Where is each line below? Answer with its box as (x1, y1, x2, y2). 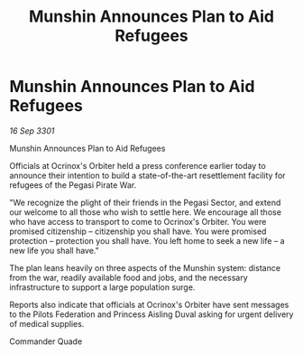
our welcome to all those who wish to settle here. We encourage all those (9, 206, 282, 218)
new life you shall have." (9, 245, 99, 256)
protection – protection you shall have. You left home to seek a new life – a (9, 235, 286, 246)
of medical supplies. (9, 318, 85, 329)
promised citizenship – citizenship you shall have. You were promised (9, 226, 267, 237)
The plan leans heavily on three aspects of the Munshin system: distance (9, 262, 281, 273)
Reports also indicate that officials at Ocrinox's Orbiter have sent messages (9, 299, 289, 310)
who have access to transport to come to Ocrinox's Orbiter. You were (9, 216, 267, 227)
